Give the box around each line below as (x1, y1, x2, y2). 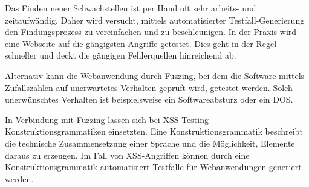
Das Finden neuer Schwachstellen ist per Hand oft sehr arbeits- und (5, 2, 256, 14)
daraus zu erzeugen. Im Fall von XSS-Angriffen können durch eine (5, 148, 250, 161)
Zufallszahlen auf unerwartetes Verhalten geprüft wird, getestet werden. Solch (5, 81, 293, 93)
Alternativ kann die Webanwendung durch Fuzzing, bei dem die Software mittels (5, 69, 305, 81)
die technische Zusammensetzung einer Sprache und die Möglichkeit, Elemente (5, 136, 295, 149)
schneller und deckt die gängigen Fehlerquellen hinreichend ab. (5, 49, 236, 62)
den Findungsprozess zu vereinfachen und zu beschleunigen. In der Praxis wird (5, 25, 297, 38)
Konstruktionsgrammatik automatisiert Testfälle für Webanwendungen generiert (5, 160, 302, 173)
